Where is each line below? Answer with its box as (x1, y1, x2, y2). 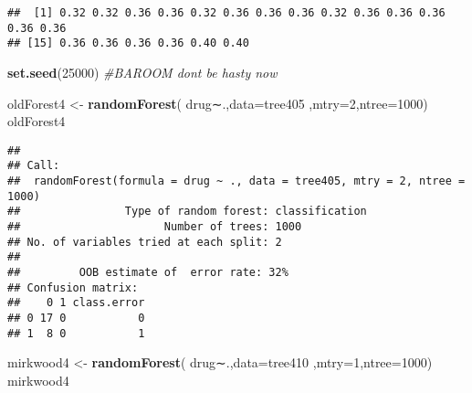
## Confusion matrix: (7, 281, 139, 294)
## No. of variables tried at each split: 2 (7, 235, 282, 249)
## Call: (7, 159, 60, 173)
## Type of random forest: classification (7, 205, 367, 218)
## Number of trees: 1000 (7, 220, 302, 234)
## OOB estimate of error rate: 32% (7, 266, 288, 279)
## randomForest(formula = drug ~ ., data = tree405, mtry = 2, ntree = (7, 175, 466, 188)
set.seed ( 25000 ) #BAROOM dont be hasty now (7, 62, 278, 81)
